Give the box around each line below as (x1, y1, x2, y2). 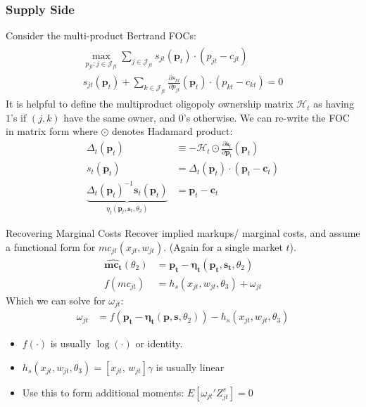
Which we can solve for (6, 292, 106, 307)
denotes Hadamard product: (112, 124, 233, 138)
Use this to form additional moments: (22, 385, 184, 399)
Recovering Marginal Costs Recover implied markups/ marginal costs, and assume (6, 226, 360, 240)
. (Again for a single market (163, 239, 283, 254)
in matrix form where (6, 124, 98, 138)
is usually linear (156, 359, 225, 374)
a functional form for (6, 239, 96, 254)
